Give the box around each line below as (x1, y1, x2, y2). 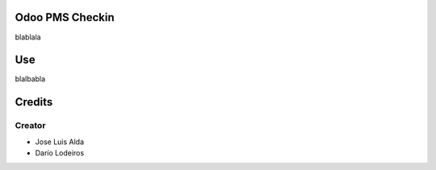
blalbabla (15, 74, 46, 84)
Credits (15, 95, 53, 109)
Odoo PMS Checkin (15, 10, 115, 24)
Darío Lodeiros (35, 147, 85, 157)
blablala (15, 32, 41, 42)
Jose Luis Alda (35, 137, 85, 147)
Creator (15, 120, 46, 131)
